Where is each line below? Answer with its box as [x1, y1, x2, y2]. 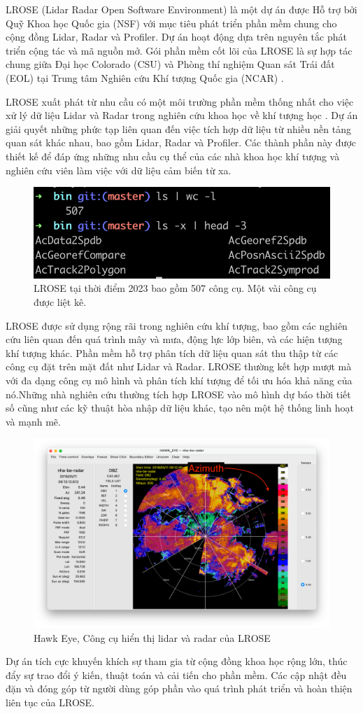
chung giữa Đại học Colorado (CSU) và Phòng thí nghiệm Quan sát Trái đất [6, 57, 335, 71]
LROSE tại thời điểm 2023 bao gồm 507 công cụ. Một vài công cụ [34, 281, 317, 295]
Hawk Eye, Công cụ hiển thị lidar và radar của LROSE [34, 630, 271, 645]
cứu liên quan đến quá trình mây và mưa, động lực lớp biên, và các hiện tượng [6, 332, 343, 346]
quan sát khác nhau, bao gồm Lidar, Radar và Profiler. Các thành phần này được [6, 135, 356, 150]
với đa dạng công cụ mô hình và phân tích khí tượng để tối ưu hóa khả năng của [6, 372, 353, 387]
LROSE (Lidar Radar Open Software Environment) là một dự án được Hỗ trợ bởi [6, 2, 357, 16]
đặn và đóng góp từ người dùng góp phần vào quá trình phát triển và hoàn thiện [6, 681, 353, 696]
